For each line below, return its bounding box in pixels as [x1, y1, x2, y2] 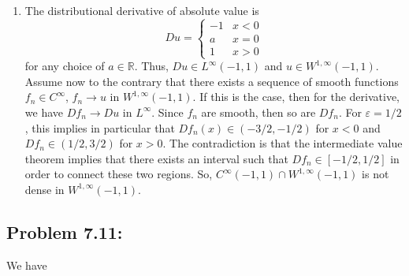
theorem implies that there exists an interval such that [24, 150, 288, 166]
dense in [24, 181, 65, 197]
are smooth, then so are [201, 103, 316, 120]
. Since [151, 103, 184, 120]
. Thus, [134, 58, 169, 74]
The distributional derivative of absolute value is [24, 2, 259, 18]
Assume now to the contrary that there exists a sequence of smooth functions [24, 73, 399, 89]
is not [362, 166, 389, 182]
